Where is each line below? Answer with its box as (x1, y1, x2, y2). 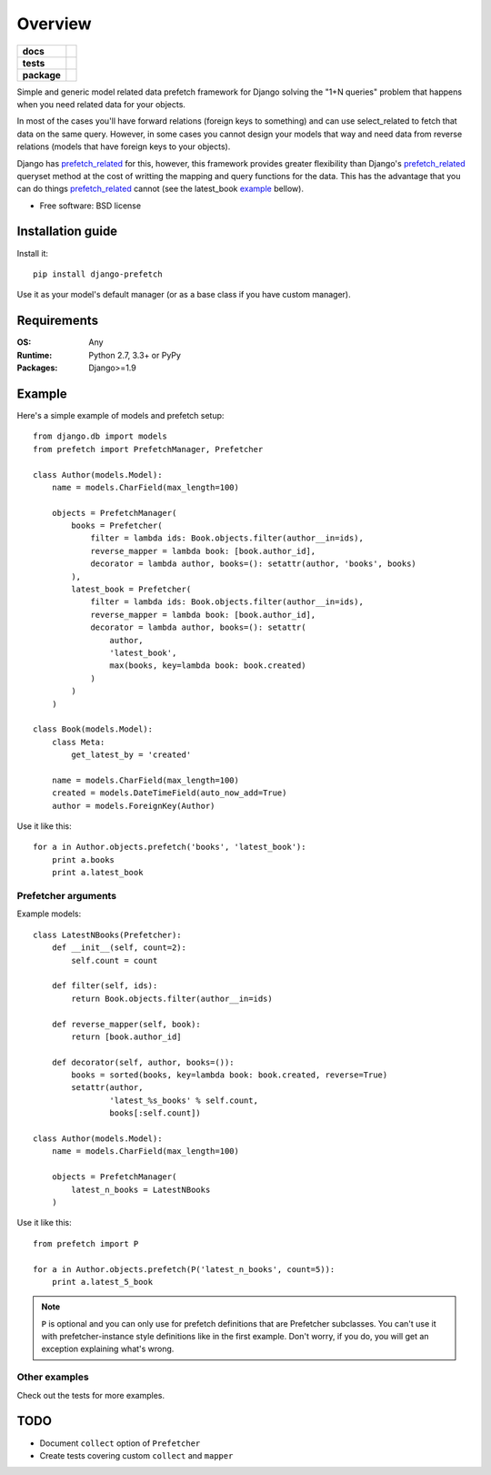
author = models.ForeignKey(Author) (51, 801, 215, 811)
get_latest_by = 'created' (71, 750, 192, 760)
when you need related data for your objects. (16, 98, 186, 109)
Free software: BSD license (39, 200, 141, 211)
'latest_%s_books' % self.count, (109, 1095, 259, 1106)
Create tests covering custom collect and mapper (39, 1450, 234, 1460)
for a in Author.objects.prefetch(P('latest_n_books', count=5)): (33, 1264, 336, 1274)
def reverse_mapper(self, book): (51, 1019, 202, 1029)
